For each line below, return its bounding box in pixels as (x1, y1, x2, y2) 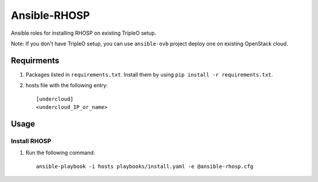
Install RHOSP (11, 137, 52, 145)
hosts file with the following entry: (25, 82, 108, 89)
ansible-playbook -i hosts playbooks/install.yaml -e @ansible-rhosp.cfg (36, 163, 254, 170)
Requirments (11, 55, 59, 65)
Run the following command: (25, 149, 95, 156)
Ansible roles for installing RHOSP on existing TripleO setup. (11, 29, 157, 37)
